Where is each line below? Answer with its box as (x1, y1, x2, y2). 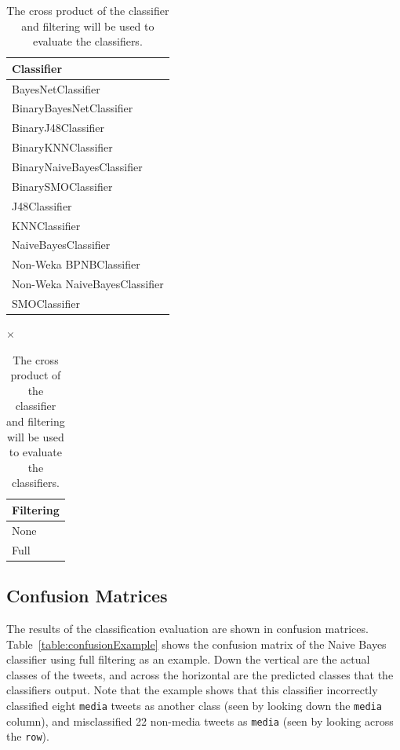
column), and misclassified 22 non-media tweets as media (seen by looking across (6, 712, 394, 729)
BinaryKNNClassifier (12, 139, 113, 155)
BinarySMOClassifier (12, 177, 113, 194)
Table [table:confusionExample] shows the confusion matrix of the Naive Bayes (6, 635, 387, 652)
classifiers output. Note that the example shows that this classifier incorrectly (6, 682, 378, 698)
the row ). (6, 728, 49, 745)
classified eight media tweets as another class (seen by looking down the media (6, 697, 382, 713)
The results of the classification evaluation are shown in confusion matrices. (6, 620, 369, 636)
